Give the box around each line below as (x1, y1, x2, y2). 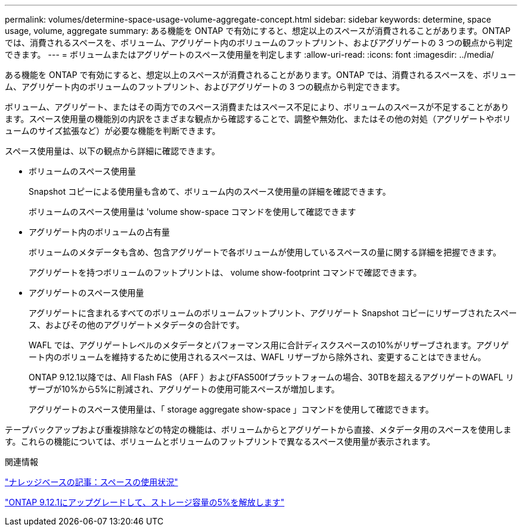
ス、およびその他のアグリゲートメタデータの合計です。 (29, 320, 244, 330)
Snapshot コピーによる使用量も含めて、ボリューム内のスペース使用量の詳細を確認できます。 (29, 186, 391, 196)
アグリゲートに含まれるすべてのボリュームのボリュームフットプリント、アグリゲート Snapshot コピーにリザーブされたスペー (29, 308, 517, 318)
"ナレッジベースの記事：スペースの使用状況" (5, 477, 178, 487)
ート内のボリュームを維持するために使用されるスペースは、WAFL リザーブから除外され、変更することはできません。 (29, 352, 486, 362)
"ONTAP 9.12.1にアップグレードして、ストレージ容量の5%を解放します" (5, 497, 285, 507)
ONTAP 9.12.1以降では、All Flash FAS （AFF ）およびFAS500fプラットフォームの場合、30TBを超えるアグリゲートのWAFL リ (29, 372, 514, 382)
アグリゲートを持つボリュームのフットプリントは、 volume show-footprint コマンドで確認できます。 (29, 267, 422, 277)
